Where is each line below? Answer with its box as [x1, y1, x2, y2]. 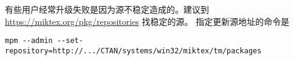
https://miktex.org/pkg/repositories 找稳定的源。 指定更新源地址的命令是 [5, 15, 290, 27]
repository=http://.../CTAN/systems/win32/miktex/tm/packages [5, 46, 262, 55]
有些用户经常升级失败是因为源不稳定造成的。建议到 [5, 3, 209, 15]
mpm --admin [5, 36, 53, 45]
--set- [56, 36, 83, 45]
